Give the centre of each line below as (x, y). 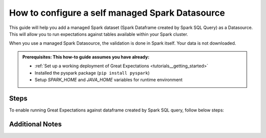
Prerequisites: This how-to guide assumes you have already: (86, 57)
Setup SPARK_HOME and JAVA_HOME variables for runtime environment (109, 80)
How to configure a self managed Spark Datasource (117, 13)
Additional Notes (35, 124)
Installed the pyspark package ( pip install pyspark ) (92, 73)
